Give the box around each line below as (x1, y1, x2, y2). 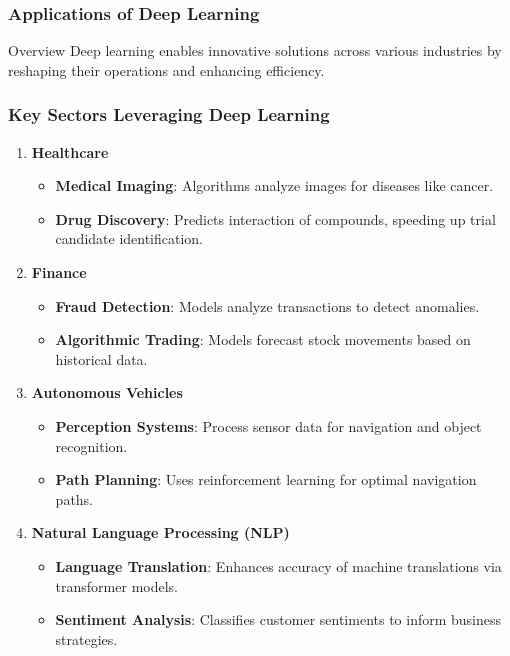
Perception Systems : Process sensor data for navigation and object (55, 415, 482, 436)
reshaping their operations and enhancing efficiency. (8, 59, 325, 80)
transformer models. (55, 575, 178, 596)
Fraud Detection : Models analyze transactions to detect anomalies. (55, 295, 480, 316)
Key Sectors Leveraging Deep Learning (8, 102, 330, 127)
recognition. (55, 435, 128, 456)
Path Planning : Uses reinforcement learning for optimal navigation (55, 469, 477, 490)
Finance (31, 262, 87, 282)
